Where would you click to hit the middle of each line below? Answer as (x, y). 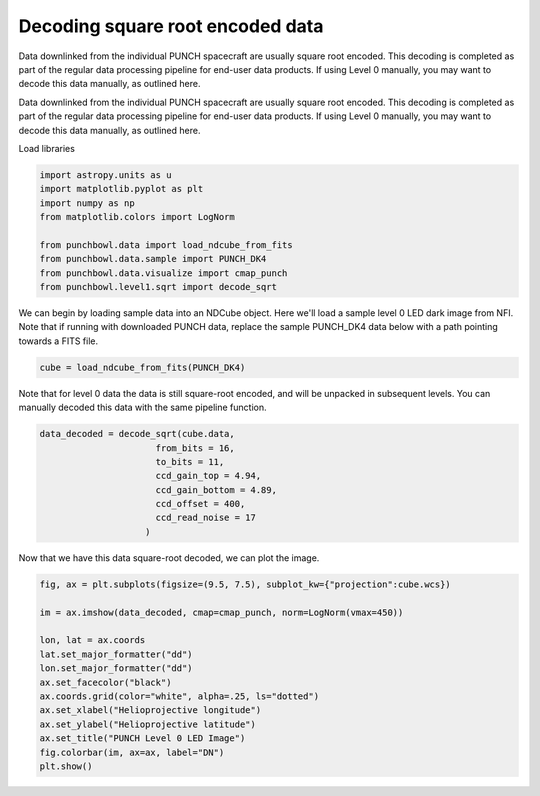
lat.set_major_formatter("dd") (116, 654)
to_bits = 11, (190, 461)
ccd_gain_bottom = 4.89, (216, 489)
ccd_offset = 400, (200, 504)
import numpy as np (87, 203)
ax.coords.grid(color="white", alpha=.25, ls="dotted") (179, 696)
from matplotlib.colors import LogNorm (137, 217)
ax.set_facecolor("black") (105, 682)
